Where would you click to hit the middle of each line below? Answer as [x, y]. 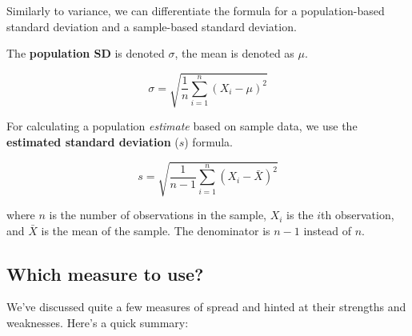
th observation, [358, 215]
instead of [328, 230]
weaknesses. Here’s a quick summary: [98, 323]
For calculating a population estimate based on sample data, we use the [182, 126]
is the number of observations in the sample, [158, 215]
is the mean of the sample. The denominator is [156, 230]
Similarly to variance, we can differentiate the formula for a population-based [196, 10]
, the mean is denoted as [234, 53]
